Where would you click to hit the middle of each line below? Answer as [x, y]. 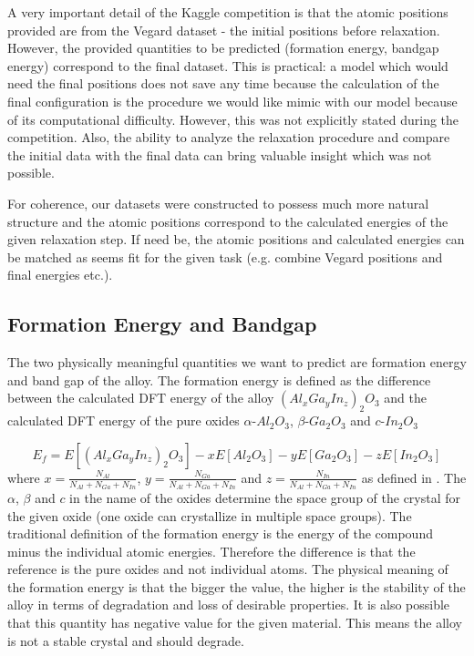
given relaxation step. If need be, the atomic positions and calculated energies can [236, 239]
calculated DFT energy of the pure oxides [124, 420]
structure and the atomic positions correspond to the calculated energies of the [228, 221]
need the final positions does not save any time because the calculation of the [223, 83]
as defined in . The [414, 477]
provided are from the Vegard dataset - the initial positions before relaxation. [224, 30]
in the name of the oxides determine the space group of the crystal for [265, 497]
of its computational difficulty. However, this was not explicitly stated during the [233, 119]
